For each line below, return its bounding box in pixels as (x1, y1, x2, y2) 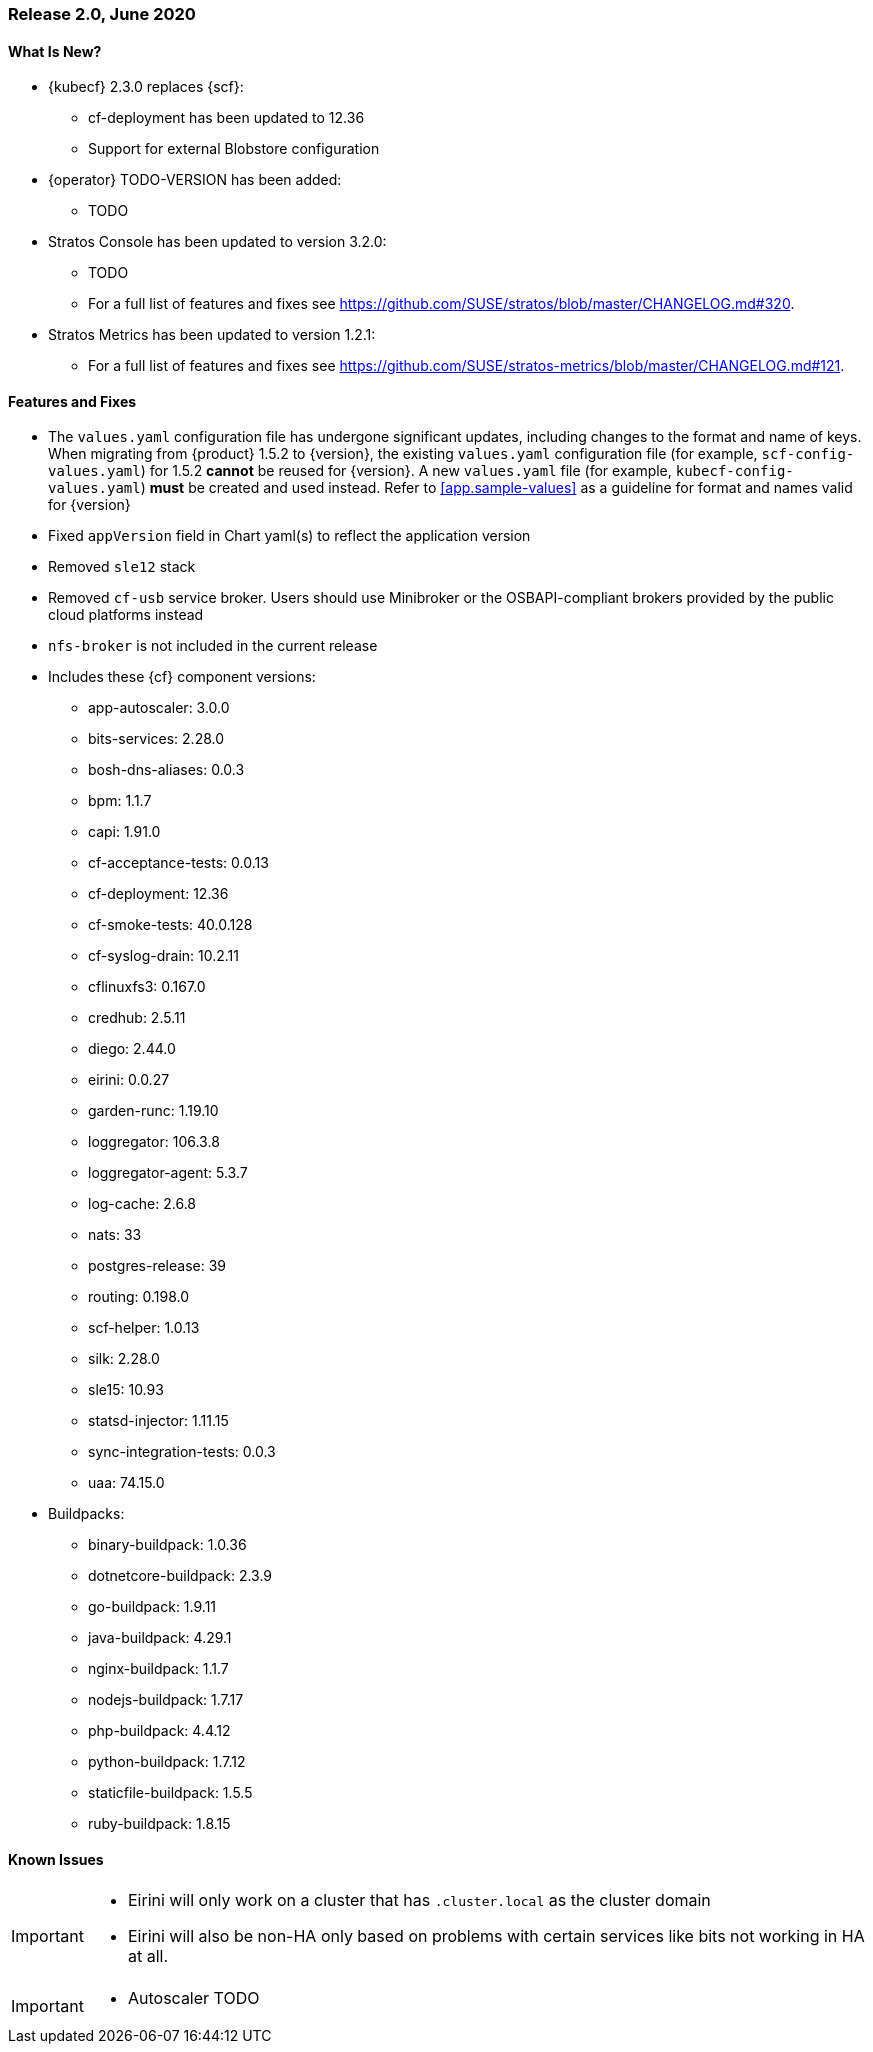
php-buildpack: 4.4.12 (88, 1722, 231, 1740)
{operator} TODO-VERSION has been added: (48, 171, 342, 189)
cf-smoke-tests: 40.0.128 (88, 916, 253, 934)
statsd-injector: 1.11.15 (88, 1412, 229, 1430)
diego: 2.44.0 (88, 1040, 176, 1058)
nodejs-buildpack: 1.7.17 (88, 1691, 244, 1709)
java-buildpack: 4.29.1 (88, 1629, 232, 1647)
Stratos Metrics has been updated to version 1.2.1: (48, 326, 376, 344)
